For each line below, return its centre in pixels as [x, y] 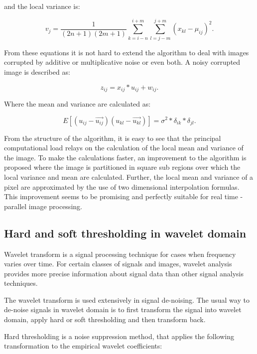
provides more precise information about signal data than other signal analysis [124, 273]
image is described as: [37, 71]
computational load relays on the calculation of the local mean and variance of [124, 148]
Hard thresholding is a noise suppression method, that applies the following [119, 336]
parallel [15, 206]
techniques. [21, 283]
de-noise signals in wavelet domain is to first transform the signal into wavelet [123, 309]
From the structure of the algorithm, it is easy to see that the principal [113, 138]
